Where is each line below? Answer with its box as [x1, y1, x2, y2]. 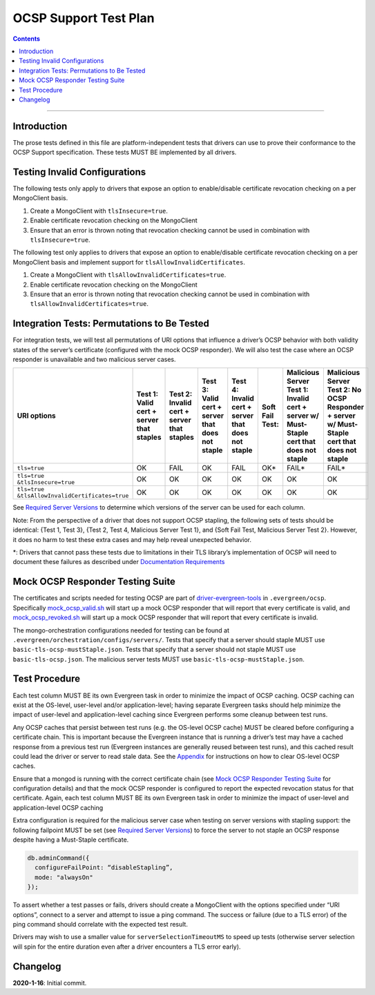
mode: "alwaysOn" [35, 873, 93, 881]
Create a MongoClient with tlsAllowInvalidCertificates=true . [30, 271, 227, 279]
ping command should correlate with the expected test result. [12, 920, 188, 928]
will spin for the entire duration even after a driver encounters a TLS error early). [12, 943, 241, 951]
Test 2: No [327, 385, 362, 395]
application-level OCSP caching [12, 803, 104, 811]
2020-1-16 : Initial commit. [12, 978, 87, 987]
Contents [12, 35, 41, 43]
